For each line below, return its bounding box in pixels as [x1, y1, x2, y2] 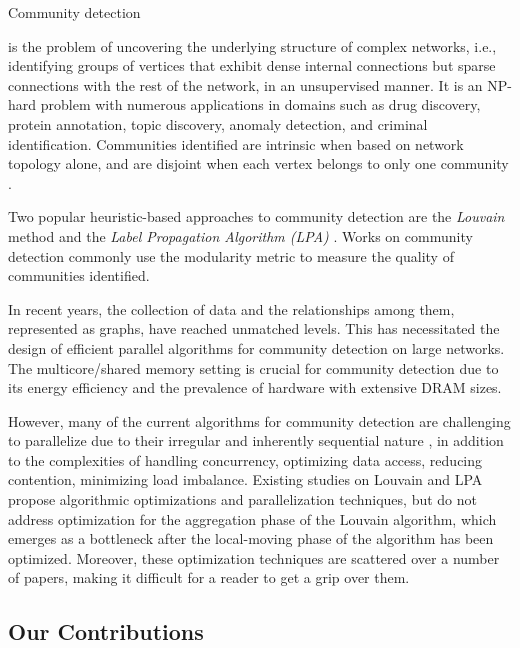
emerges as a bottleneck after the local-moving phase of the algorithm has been [8, 528, 494, 549]
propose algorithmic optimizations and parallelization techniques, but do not [8, 489, 478, 510]
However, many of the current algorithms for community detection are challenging [8, 410, 511, 431]
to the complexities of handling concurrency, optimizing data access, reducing [8, 449, 483, 470]
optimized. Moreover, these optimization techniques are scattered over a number [8, 547, 500, 568]
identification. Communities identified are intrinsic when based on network [8, 133, 464, 154]
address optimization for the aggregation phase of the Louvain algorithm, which [8, 508, 497, 529]
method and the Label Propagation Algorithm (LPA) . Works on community [8, 225, 473, 246]
